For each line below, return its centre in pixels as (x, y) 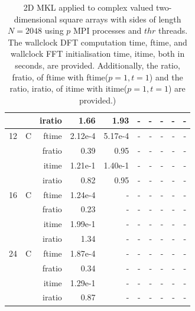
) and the (166, 77)
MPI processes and (108, 30)
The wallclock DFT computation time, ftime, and (97, 42)
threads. (173, 30)
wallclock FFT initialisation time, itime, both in (98, 54)
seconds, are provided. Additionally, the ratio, (97, 65)
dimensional (35, 19)
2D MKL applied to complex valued (88, 7)
